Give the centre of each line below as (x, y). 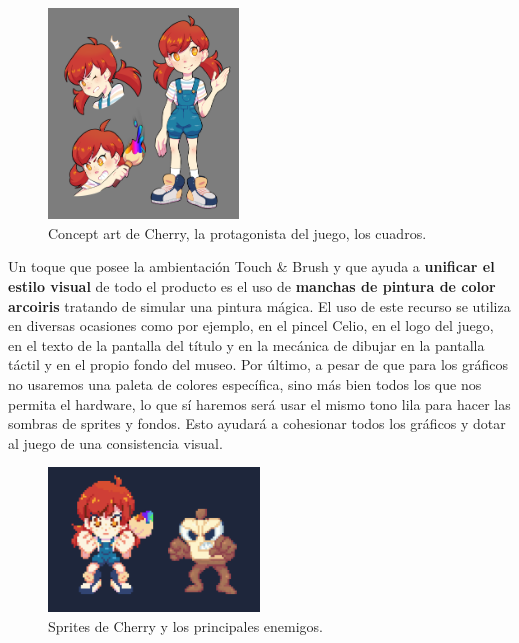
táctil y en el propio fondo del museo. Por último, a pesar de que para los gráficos (258, 364)
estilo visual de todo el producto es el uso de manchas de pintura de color (252, 285)
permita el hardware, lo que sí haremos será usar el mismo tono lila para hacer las (259, 403)
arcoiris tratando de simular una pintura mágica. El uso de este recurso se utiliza (259, 305)
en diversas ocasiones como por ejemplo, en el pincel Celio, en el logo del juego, (251, 325)
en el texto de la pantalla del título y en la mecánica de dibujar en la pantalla (246, 344)
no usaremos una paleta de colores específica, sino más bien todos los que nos (245, 383)
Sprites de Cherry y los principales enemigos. (186, 626)
